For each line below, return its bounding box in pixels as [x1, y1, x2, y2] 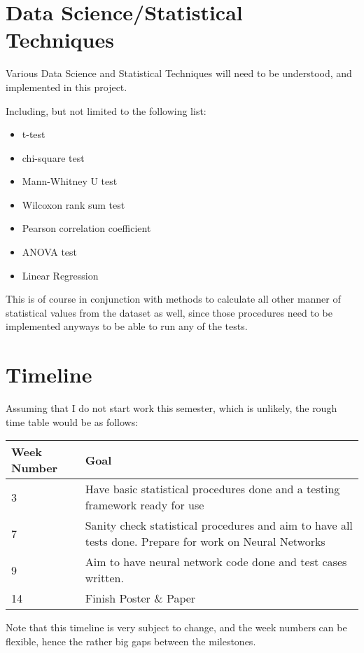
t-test [22, 127, 45, 142]
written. [85, 570, 124, 586]
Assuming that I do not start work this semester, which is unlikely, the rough [6, 401, 337, 415]
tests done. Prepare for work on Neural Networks [85, 533, 325, 550]
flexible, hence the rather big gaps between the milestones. [6, 633, 256, 648]
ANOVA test [22, 245, 78, 259]
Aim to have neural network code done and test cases [85, 554, 347, 570]
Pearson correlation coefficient [22, 221, 151, 235]
